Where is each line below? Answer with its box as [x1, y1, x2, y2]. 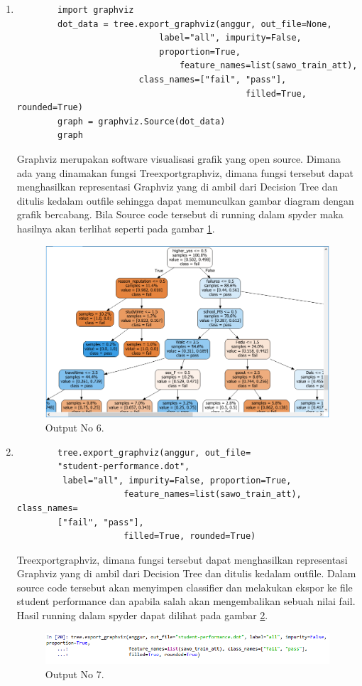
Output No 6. [45, 419, 104, 434]
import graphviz [57, 5, 134, 15]
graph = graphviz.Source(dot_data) [57, 116, 226, 127]
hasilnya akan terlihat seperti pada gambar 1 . [16, 220, 215, 235]
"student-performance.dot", [57, 461, 190, 472]
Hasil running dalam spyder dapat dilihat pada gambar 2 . [16, 608, 268, 623]
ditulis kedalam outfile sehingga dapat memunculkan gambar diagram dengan [16, 193, 354, 208]
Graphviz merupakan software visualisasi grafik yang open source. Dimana [16, 151, 341, 166]
